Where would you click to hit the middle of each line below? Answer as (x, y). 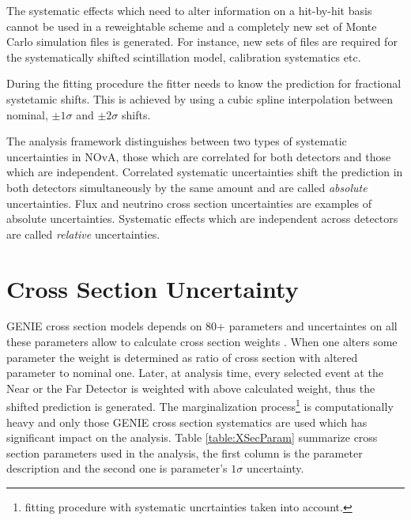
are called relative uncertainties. (83, 234)
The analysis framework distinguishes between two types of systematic (177, 141)
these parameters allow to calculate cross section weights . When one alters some (202, 342)
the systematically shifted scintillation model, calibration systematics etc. (184, 57)
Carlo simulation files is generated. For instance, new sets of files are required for (202, 41)
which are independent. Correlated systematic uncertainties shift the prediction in (205, 172)
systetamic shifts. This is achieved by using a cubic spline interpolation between (200, 98)
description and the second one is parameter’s (117, 468)
